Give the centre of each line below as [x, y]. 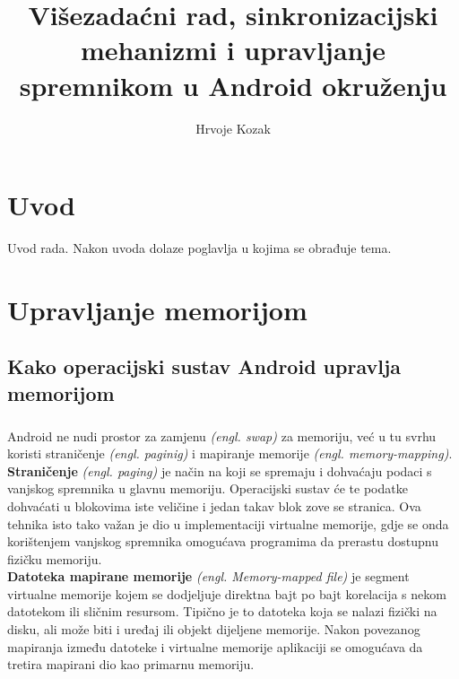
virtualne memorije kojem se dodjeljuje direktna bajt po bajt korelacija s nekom [227, 593]
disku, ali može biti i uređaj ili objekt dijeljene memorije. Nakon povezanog [214, 629]
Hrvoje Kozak [233, 128]
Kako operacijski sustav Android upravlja [204, 366]
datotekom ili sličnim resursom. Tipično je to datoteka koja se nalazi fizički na [222, 611]
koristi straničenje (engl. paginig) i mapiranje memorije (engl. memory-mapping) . [230, 453]
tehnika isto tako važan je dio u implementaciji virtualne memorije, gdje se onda [228, 523]
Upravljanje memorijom [157, 309]
